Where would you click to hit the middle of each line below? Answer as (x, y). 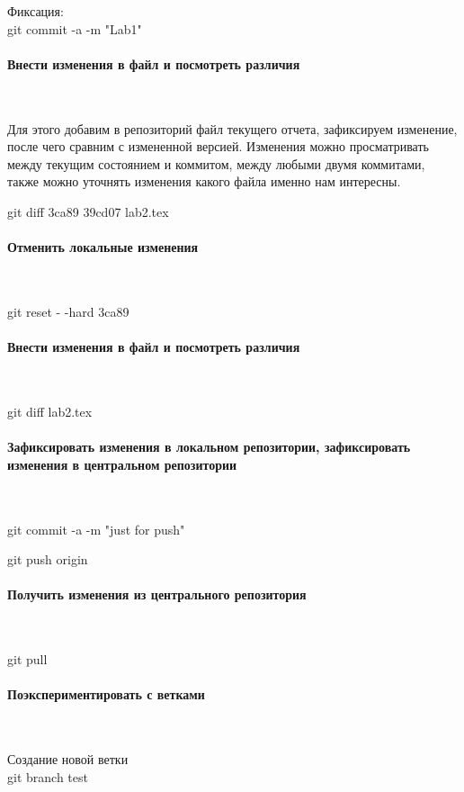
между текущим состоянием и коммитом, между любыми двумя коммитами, (216, 163)
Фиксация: (36, 11)
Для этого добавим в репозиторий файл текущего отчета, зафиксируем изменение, (232, 128)
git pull (27, 659)
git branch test (48, 776)
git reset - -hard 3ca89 (68, 311)
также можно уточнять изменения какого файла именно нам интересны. (204, 181)
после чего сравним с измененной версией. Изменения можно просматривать (218, 146)
